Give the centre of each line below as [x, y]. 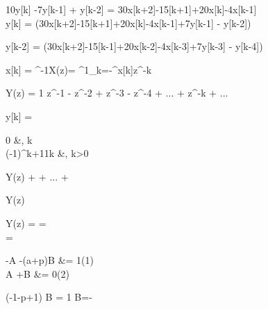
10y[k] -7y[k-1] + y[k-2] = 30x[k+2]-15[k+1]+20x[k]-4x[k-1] [131, 9]
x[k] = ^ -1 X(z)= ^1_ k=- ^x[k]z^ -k [79, 69]
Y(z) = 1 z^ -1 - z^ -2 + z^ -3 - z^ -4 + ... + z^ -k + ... [117, 93]
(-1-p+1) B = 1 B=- [49, 297]
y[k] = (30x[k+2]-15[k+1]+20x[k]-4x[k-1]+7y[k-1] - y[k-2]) [128, 23]
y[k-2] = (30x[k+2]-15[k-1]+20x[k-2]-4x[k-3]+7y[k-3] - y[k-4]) [134, 46]
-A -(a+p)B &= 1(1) [50, 260]
